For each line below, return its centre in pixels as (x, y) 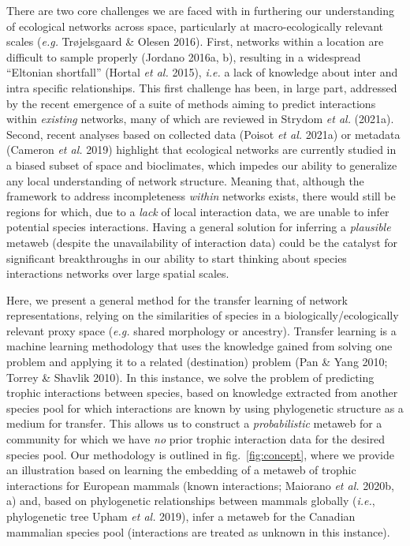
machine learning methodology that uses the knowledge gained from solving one (199, 346)
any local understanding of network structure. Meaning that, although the (185, 180)
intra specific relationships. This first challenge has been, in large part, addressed (202, 87)
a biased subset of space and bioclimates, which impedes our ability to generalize (202, 165)
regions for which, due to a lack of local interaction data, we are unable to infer (198, 211)
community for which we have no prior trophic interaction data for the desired (196, 439)
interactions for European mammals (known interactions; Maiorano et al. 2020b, (200, 485)
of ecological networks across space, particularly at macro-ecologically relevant (195, 26)
